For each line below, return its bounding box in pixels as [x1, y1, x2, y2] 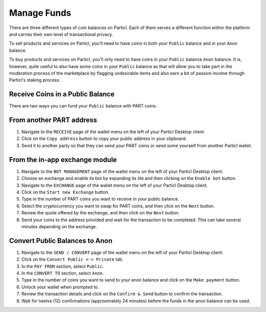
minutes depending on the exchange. [21, 223, 97, 229]
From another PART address [9, 116, 98, 124]
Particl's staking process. [9, 77, 61, 83]
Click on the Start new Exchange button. [21, 189, 109, 195]
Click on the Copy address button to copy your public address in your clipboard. [21, 136, 187, 141]
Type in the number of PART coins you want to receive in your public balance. [21, 196, 179, 202]
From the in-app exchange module [9, 155, 117, 164]
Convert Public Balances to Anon [9, 237, 113, 245]
